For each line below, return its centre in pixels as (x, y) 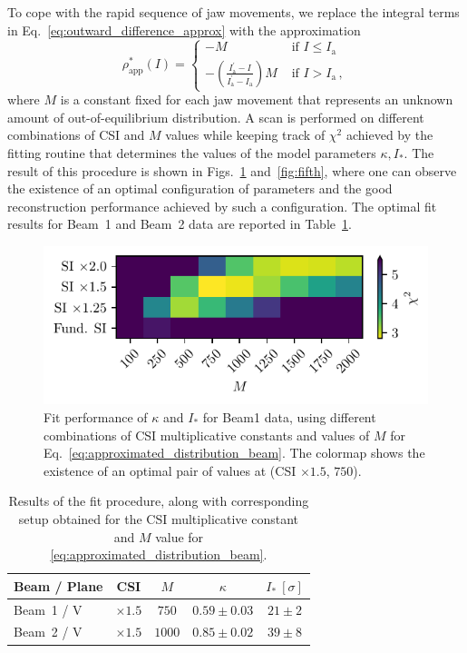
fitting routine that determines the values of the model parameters (192, 153)
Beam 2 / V (48, 632)
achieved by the (389, 135)
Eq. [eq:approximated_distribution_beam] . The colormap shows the (234, 453)
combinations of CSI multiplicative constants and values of (207, 435)
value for (180, 536)
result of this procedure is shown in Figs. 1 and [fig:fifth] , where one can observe (232, 170)
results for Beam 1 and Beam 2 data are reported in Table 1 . (180, 224)
